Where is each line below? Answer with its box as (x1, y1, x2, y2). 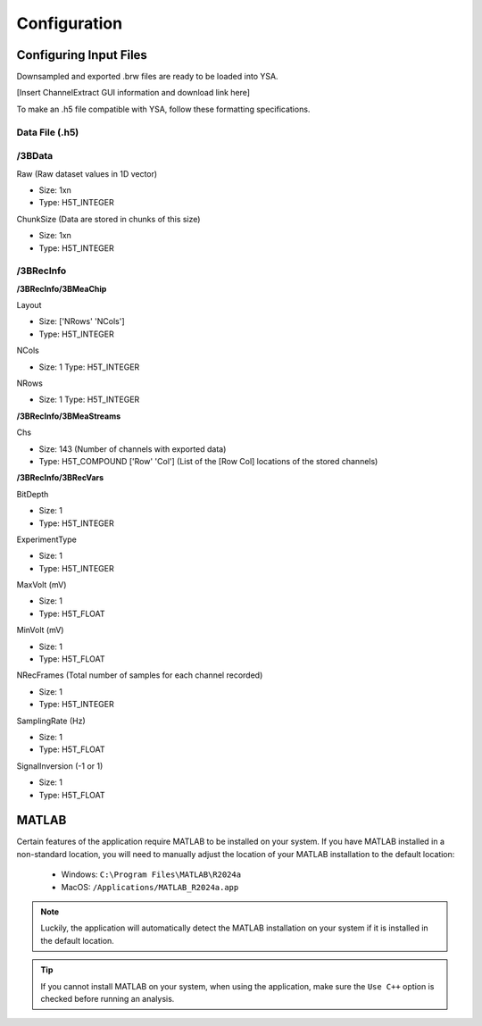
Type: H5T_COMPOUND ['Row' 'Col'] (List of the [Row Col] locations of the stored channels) (38, 455, 378, 466)
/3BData (16, 150, 54, 163)
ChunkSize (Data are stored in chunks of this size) (16, 213, 201, 224)
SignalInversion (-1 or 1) (16, 760, 104, 772)
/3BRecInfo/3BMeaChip (16, 283, 107, 294)
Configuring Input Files (16, 47, 147, 63)
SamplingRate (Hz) (16, 715, 87, 726)
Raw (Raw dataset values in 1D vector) (16, 168, 158, 179)
